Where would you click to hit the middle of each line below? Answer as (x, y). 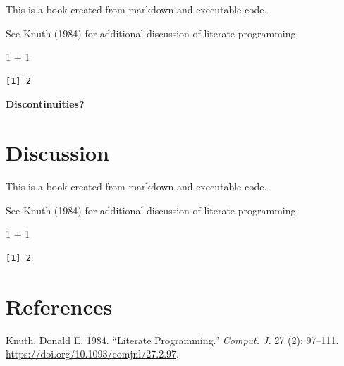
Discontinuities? (45, 104)
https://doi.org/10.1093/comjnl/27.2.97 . (92, 354)
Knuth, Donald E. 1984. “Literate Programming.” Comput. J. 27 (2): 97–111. (172, 340)
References (59, 306)
